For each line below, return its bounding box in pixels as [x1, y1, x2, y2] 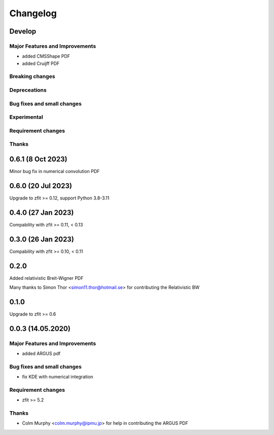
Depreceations [9, 86, 47, 94]
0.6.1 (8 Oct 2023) [9, 155, 67, 163]
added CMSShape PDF [22, 53, 71, 60]
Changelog [9, 8, 57, 19]
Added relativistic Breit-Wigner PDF [9, 275, 84, 281]
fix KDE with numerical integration [22, 374, 93, 380]
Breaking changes [9, 73, 55, 80]
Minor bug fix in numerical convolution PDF [9, 168, 100, 174]
